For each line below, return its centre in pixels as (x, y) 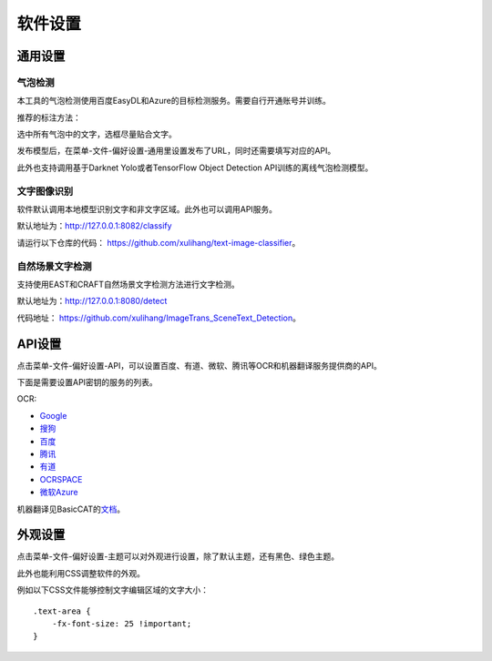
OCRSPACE (61, 479)
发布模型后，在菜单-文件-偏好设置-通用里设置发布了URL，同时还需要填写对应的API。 (176, 151)
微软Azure (59, 493)
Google (53, 415)
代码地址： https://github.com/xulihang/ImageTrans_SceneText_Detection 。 (159, 318)
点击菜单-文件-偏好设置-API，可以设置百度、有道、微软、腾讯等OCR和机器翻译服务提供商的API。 (199, 365)
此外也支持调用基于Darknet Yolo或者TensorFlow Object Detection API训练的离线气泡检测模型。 (195, 168)
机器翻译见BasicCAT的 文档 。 (71, 509)
